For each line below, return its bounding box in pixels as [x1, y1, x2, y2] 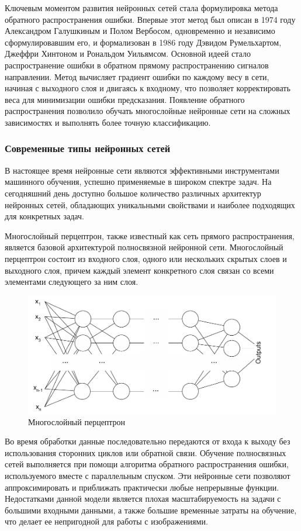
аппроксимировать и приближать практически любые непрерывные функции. [5, 481, 279, 493]
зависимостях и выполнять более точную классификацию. [5, 116, 211, 128]
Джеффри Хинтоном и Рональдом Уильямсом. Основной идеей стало [5, 47, 251, 60]
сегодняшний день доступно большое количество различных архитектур [5, 187, 261, 199]
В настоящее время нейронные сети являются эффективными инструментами [5, 164, 279, 176]
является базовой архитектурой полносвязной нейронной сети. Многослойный [5, 241, 283, 253]
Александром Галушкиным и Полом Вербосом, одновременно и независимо [5, 25, 275, 37]
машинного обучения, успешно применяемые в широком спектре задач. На [5, 175, 272, 188]
